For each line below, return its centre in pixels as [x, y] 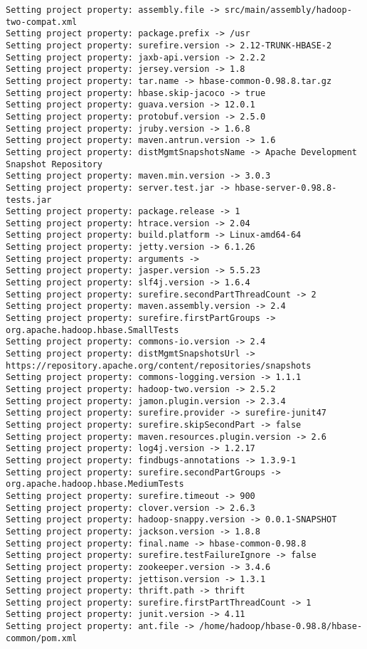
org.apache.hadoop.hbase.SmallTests [92, 330]
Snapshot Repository [54, 164]
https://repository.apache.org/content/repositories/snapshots [159, 365]
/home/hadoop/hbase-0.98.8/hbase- [281, 627]
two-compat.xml [42, 22]
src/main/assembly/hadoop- [288, 10]
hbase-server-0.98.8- [286, 188]
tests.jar [29, 200]
